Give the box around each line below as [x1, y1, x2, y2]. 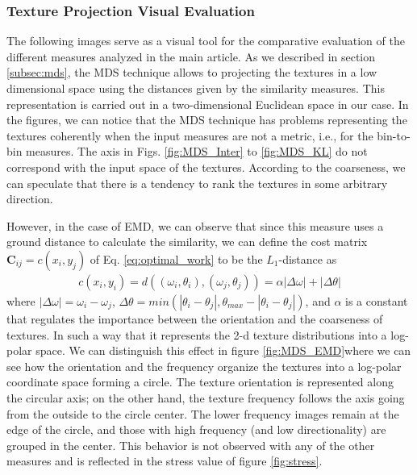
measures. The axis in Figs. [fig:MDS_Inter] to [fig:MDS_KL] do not [26, 143, 368, 160]
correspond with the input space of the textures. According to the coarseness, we [6, 158, 406, 175]
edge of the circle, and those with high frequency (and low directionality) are [6, 421, 386, 438]
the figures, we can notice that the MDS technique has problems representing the [6, 111, 407, 128]
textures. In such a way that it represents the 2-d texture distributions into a [6, 326, 387, 343]
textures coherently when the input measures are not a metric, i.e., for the [6, 127, 373, 144]
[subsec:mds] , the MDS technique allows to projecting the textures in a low [6, 64, 377, 81]
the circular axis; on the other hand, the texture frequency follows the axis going [6, 389, 405, 406]
